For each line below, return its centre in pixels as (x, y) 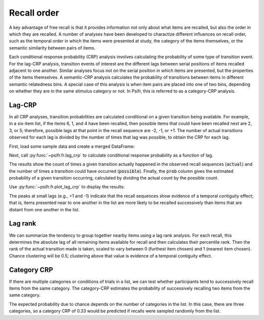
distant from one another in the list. (44, 209)
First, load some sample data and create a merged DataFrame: (72, 146)
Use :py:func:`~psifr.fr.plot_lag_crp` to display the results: (67, 187)
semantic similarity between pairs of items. (52, 48)
